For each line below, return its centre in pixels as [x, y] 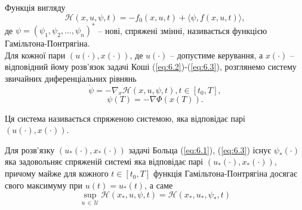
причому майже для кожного [57, 173]
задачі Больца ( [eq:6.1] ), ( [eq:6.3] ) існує [200, 149]
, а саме [159, 185]
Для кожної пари [35, 55]
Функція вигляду [35, 7]
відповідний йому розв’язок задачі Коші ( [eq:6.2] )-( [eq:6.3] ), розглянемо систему [151, 67]
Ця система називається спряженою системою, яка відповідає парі [125, 118]
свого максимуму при [44, 185]
